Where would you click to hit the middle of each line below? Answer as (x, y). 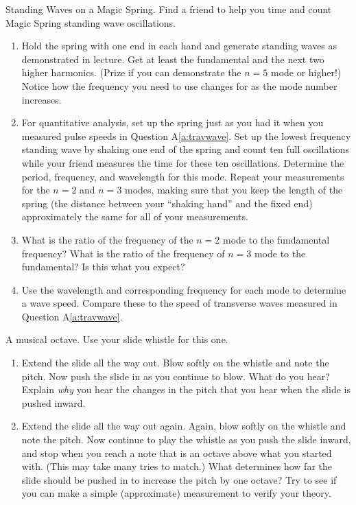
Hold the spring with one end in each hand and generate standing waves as (179, 46)
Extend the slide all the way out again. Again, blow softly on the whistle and (184, 426)
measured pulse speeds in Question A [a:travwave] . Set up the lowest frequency (186, 136)
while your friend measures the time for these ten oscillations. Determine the (183, 162)
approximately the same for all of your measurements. (135, 216)
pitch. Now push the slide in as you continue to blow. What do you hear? (176, 376)
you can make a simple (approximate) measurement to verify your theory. (176, 493)
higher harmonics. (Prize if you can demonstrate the (131, 72)
